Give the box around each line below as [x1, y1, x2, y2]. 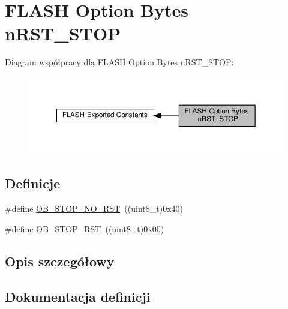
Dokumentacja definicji [5, 287, 151, 305]
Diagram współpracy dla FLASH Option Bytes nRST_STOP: [5, 56, 234, 68]
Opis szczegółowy [5, 251, 115, 270]
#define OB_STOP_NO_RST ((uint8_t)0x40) [5, 202, 183, 215]
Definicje [5, 174, 61, 193]
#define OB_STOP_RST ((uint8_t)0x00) [5, 222, 164, 235]
